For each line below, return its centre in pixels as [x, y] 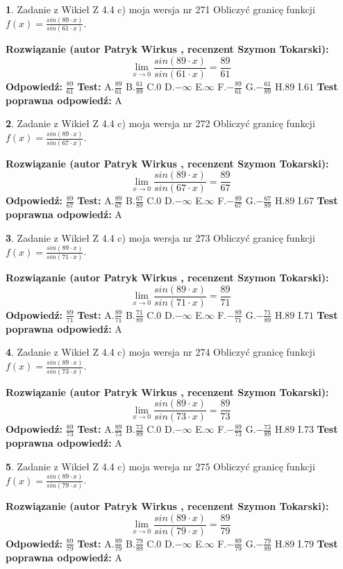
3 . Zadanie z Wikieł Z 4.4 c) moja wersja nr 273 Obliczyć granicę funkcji [160, 237]
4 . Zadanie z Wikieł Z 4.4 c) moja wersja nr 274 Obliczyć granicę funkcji [160, 352]
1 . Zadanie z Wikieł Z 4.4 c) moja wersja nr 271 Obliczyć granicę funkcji [160, 9]
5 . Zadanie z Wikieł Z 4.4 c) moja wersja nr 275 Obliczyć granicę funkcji [160, 466]
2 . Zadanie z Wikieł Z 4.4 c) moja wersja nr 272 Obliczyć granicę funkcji [160, 123]
